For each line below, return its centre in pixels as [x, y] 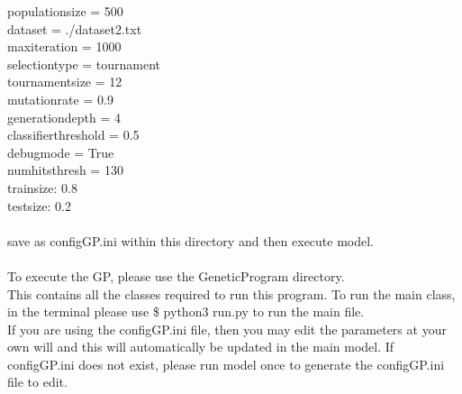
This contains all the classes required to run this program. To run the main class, [231, 293]
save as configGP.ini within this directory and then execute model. [191, 240]
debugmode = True [61, 152]
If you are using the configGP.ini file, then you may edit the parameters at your [227, 329]
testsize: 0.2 [39, 205]
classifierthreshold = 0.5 [73, 135]
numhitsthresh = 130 [65, 170]
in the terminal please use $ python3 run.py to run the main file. [186, 312]
